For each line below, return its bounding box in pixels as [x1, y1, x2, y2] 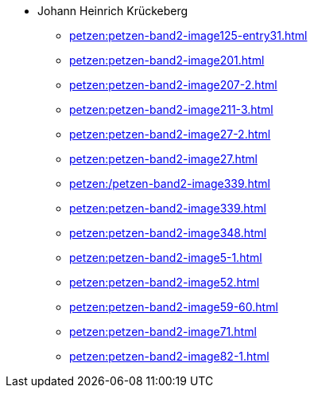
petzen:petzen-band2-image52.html [69, 275, 260, 289]
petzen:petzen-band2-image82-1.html [69, 349, 269, 363]
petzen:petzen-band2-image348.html [69, 226, 267, 240]
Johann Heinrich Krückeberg [37, 4, 188, 18]
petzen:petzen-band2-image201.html [69, 53, 265, 67]
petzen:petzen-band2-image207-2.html [69, 78, 277, 92]
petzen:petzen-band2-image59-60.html [69, 300, 278, 314]
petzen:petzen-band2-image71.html [69, 325, 257, 338]
